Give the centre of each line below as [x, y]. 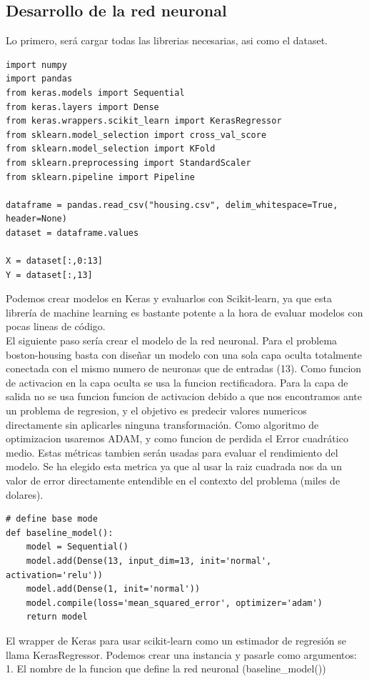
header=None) [36, 219]
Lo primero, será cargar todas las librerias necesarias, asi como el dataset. [167, 40]
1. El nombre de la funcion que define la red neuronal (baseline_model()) [166, 668]
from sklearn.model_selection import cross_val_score [136, 135]
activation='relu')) [55, 575]
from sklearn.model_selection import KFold [111, 149]
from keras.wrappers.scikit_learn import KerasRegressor [144, 121]
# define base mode [52, 519]
